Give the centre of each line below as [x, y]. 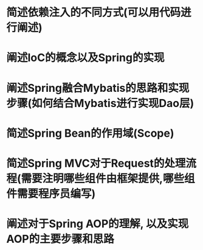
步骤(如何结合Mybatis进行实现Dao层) [100, 103]
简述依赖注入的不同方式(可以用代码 [94, 12]
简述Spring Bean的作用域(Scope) [90, 133]
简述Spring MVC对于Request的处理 [96, 163]
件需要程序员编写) [51, 194]
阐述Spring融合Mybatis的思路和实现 [98, 88]
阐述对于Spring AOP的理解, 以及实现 [98, 224]
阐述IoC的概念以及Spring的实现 [85, 58]
